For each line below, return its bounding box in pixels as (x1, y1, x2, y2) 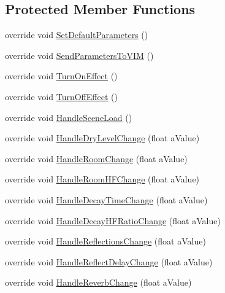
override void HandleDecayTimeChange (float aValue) (5, 193, 208, 206)
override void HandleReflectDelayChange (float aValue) (5, 255, 213, 268)
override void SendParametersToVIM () (5, 49, 154, 61)
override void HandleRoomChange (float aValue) (5, 152, 188, 165)
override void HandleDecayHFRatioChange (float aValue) (5, 214, 221, 227)
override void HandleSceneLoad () (5, 111, 132, 123)
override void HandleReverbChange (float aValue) (5, 276, 192, 289)
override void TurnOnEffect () (5, 69, 118, 82)
